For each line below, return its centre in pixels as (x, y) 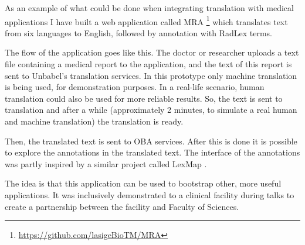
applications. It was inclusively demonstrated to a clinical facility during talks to (150, 194)
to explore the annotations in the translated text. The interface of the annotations (152, 152)
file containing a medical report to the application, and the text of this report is (148, 64)
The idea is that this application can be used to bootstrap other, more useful (143, 183)
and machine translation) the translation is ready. (94, 121)
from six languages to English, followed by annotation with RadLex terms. (138, 32)
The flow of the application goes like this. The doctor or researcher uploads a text (152, 52)
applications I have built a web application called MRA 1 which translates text (146, 20)
